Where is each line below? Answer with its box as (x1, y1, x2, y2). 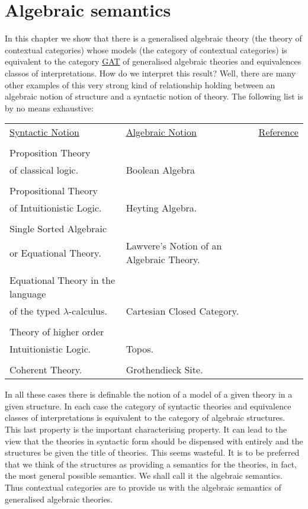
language (9, 287, 46, 301)
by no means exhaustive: (5, 101, 94, 114)
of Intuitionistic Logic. (9, 201, 102, 215)
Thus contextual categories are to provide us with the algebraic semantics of (5, 481, 281, 494)
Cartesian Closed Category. (126, 304, 239, 318)
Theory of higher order (9, 325, 104, 339)
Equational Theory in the (9, 273, 115, 287)
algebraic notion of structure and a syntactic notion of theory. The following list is (5, 90, 303, 103)
